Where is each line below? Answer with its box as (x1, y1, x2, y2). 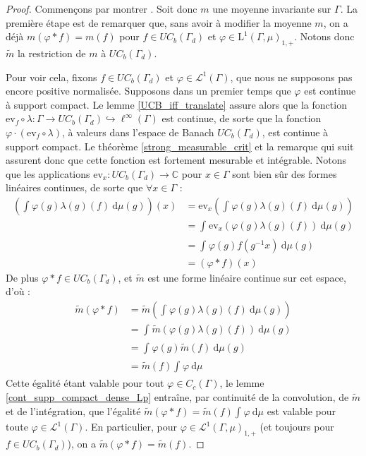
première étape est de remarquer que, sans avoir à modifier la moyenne (6, 15, 312, 30)
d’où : (6, 284, 31, 299)
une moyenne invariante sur (212, 1, 331, 16)
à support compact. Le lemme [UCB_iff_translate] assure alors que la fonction (6, 97, 347, 112)
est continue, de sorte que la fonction (161, 111, 322, 126)
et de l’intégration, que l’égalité (6, 403, 141, 418)
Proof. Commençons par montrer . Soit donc (6, 1, 197, 16)
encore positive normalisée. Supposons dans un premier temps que (6, 83, 291, 98)
